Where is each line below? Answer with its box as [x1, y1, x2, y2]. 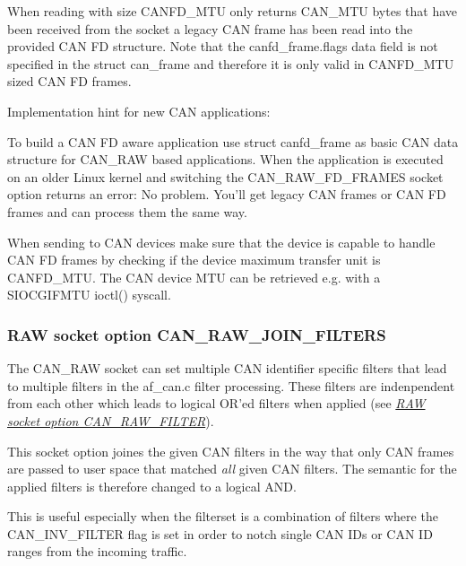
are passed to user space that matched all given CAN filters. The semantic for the [7, 459, 457, 478]
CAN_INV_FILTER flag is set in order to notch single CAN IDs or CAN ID [7, 524, 433, 543]
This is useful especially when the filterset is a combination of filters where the [7, 507, 438, 526]
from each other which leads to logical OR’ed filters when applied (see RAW [7, 394, 426, 413]
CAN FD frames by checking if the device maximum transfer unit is [7, 250, 381, 269]
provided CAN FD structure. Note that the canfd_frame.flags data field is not [7, 37, 438, 56]
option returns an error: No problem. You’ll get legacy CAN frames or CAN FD [7, 185, 446, 204]
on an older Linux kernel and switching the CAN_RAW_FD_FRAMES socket [7, 167, 444, 186]
